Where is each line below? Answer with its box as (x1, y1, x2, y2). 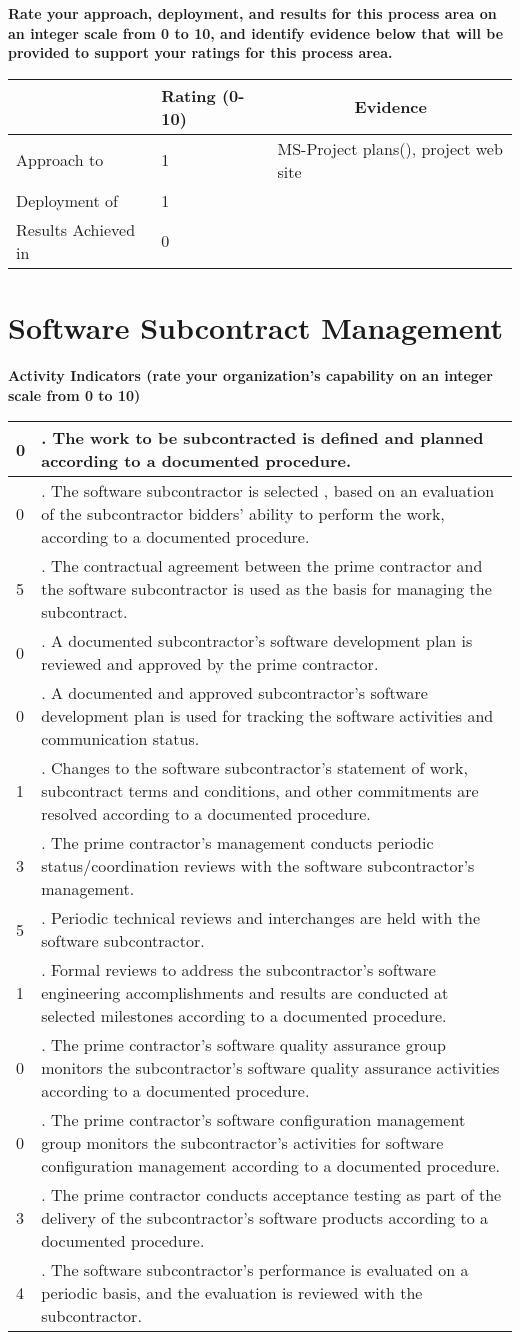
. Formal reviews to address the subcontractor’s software (41, 958, 436, 982)
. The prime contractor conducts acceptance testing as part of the (41, 1183, 502, 1207)
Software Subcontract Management (8, 306, 503, 347)
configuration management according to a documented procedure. (41, 1154, 501, 1178)
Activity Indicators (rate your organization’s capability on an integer (8, 364, 493, 385)
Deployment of (16, 188, 119, 212)
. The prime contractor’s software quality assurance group (41, 1033, 446, 1057)
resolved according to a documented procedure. (41, 802, 371, 826)
